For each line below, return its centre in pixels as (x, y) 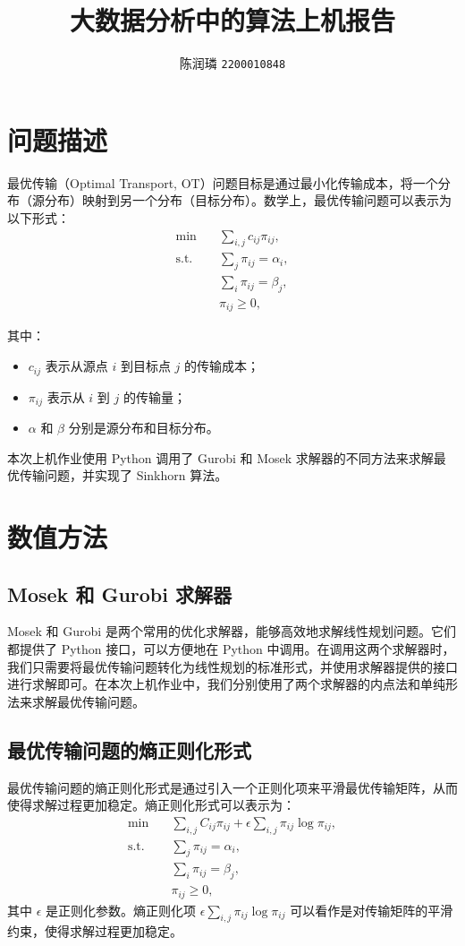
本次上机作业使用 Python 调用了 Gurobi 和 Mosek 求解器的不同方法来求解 (220, 457)
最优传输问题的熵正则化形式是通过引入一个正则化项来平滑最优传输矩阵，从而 (232, 787)
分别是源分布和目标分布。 (144, 427)
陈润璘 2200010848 (232, 63)
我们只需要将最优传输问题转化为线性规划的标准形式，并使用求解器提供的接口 (232, 666)
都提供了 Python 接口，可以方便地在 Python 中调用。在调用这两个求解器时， (231, 648)
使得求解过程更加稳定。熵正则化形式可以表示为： (151, 805)
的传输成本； (222, 366)
